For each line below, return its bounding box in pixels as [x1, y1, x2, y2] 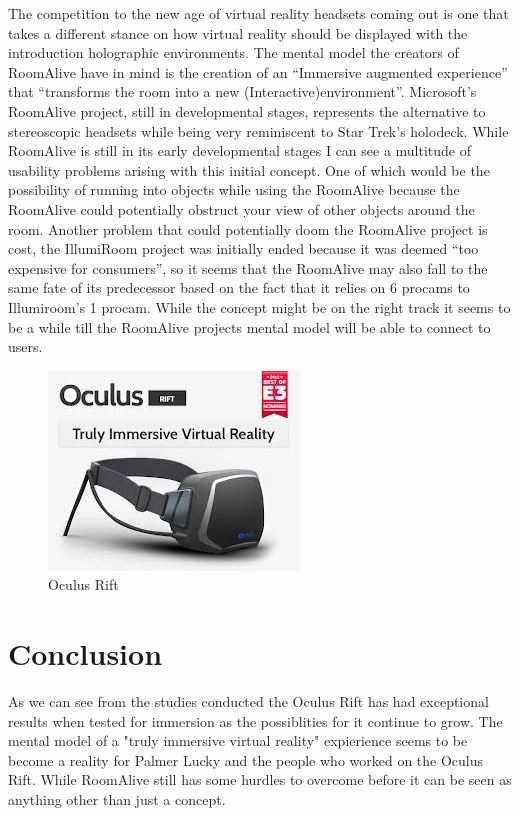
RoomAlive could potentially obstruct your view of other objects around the [8, 198, 475, 219]
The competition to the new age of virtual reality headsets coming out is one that [8, 3, 509, 23]
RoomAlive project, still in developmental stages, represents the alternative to [8, 100, 486, 121]
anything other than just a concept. [8, 788, 226, 809]
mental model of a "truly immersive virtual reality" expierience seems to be [8, 730, 468, 751]
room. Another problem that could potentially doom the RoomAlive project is [8, 218, 488, 239]
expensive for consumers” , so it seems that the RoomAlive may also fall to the [8, 257, 488, 278]
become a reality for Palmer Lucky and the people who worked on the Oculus [8, 749, 484, 770]
